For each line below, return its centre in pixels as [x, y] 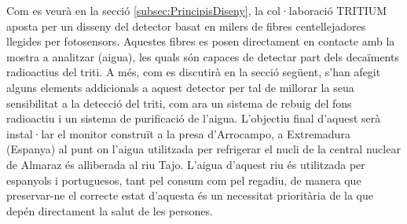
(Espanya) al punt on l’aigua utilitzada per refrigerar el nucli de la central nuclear [203, 149]
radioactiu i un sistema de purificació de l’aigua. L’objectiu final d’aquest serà [194, 118]
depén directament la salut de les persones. [110, 210]
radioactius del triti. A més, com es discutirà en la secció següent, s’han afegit [194, 72]
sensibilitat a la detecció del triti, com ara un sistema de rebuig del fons [179, 103]
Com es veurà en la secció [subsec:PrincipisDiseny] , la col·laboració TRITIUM [197, 10]
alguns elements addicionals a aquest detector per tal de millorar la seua [180, 87]
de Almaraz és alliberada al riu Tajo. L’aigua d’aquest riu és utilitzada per [186, 164]
